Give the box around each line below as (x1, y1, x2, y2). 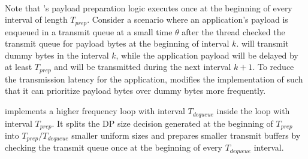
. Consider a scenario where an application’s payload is (87, 13, 288, 26)
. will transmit (236, 37, 289, 50)
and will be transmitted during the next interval (54, 60, 231, 73)
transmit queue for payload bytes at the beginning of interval (5, 37, 230, 50)
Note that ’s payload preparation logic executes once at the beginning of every (5, 1, 292, 14)
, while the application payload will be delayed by (116, 48, 298, 61)
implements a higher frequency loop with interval (5, 105, 185, 117)
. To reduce (252, 60, 294, 73)
